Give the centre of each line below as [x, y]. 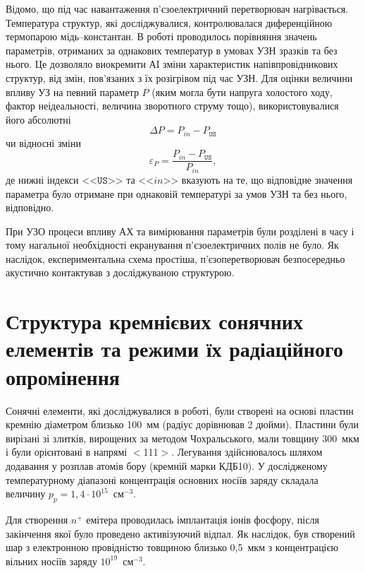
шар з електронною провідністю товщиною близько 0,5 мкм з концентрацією [172, 547]
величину [26, 494]
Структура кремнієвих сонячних [154, 321]
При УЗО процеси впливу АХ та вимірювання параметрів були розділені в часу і [180, 231]
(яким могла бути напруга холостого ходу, [242, 91]
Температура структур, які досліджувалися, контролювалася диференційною [169, 22]
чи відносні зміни [43, 142]
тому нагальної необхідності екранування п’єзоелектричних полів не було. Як [172, 245]
